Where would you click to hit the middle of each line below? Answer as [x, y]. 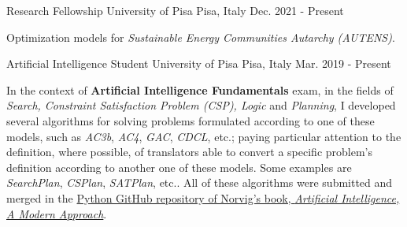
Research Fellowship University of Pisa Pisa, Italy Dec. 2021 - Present [175, 10]
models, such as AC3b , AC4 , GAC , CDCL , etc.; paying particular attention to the [204, 136]
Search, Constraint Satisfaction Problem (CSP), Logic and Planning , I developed [201, 105]
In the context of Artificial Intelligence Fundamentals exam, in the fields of [200, 89]
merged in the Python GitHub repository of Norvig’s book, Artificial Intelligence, [203, 197]
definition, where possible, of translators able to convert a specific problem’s [189, 152]
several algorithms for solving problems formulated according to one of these [191, 120]
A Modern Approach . [57, 213]
